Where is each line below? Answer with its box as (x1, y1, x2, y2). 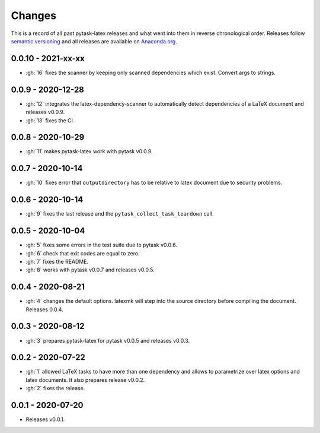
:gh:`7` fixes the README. (25, 258, 89, 265)
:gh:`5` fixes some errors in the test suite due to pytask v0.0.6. (25, 241, 178, 249)
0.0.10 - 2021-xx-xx (11, 53, 85, 64)
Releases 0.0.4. (25, 306, 63, 313)
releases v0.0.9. (25, 109, 65, 116)
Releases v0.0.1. (25, 416, 65, 423)
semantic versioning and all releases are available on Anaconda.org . (11, 37, 177, 45)
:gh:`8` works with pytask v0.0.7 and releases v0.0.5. (25, 266, 155, 273)
